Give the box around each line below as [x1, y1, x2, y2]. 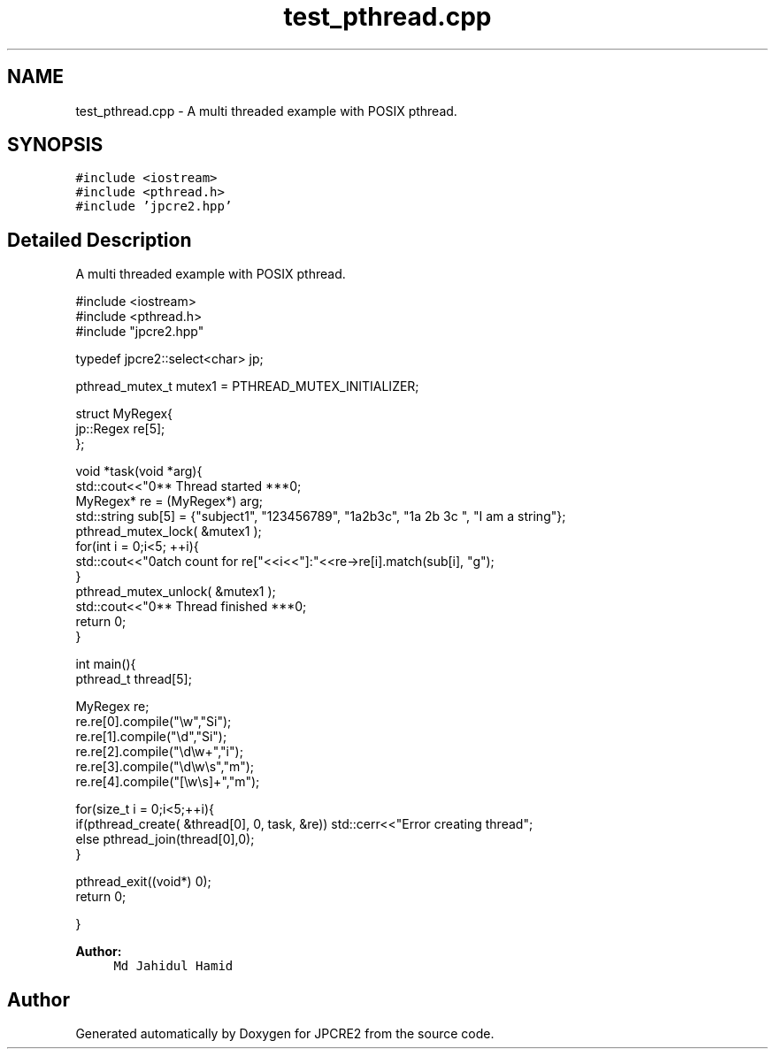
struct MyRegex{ [75, 406, 173, 422]
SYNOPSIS [7, 134, 104, 157]
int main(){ [75, 656, 136, 672]
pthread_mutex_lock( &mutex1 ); [75, 524, 262, 539]
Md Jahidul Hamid [113, 959, 234, 974]
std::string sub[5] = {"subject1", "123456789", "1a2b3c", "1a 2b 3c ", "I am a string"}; [75, 509, 566, 524]
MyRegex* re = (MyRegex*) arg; [75, 494, 263, 509]
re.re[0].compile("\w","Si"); [75, 714, 232, 730]
